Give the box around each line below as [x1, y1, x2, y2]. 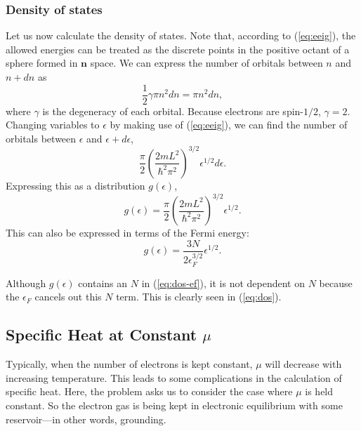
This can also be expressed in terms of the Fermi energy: [6, 225, 249, 240]
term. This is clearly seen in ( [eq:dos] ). [116, 289, 282, 304]
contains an [78, 275, 128, 290]
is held [305, 384, 334, 399]
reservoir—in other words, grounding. [6, 411, 166, 426]
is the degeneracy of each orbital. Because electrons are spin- [42, 103, 304, 118]
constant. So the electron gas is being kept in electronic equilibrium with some [6, 397, 343, 412]
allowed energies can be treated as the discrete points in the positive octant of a [6, 41, 350, 56]
